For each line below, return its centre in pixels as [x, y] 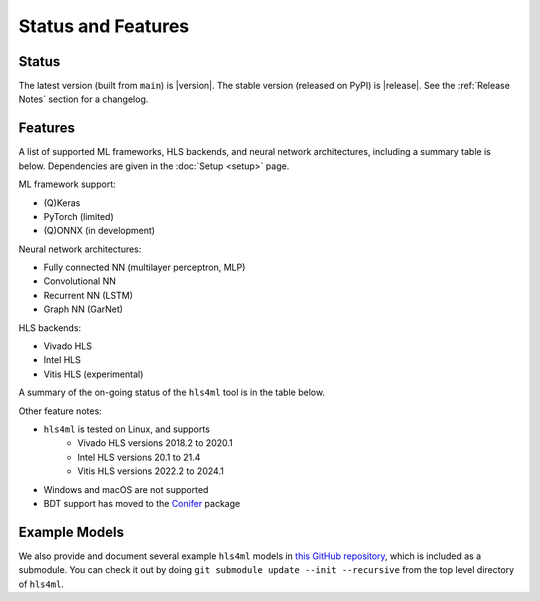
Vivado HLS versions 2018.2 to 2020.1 [155, 443]
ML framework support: [67, 184]
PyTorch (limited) [78, 216]
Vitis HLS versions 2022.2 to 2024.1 [150, 471]
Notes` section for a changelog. [83, 99]
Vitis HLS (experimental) [93, 374]
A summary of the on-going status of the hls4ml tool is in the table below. [171, 392]
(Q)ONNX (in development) [99, 231]
